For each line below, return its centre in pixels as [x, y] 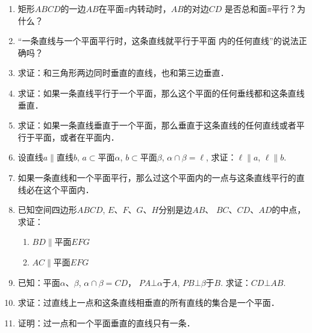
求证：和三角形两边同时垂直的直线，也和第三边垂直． [123, 73]
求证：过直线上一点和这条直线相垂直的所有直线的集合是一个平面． [148, 303]
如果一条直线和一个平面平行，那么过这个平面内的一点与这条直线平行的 [157, 177]
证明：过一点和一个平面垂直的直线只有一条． [106, 322]
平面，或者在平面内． [77, 137]
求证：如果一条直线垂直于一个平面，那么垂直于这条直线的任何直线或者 [157, 125]
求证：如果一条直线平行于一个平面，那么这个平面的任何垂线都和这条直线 [161, 93]
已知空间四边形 [47, 210]
